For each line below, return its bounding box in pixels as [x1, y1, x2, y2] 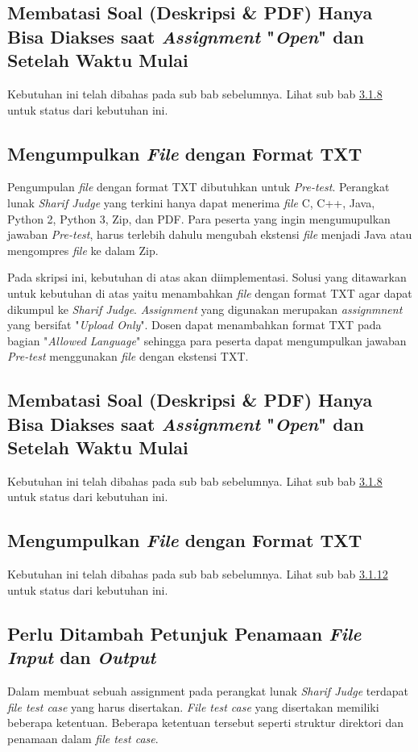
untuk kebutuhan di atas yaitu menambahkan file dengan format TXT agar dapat [7, 284, 412, 301]
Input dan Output [7, 645, 156, 670]
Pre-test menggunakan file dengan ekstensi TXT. [7, 348, 249, 365]
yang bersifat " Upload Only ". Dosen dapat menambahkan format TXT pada [7, 316, 382, 333]
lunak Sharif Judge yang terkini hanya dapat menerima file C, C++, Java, [7, 194, 375, 211]
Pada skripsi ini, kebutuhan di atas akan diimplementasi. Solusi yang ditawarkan [7, 269, 407, 286]
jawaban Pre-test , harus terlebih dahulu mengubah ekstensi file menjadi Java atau [7, 226, 412, 243]
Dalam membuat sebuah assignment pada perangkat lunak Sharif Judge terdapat [7, 683, 408, 700]
